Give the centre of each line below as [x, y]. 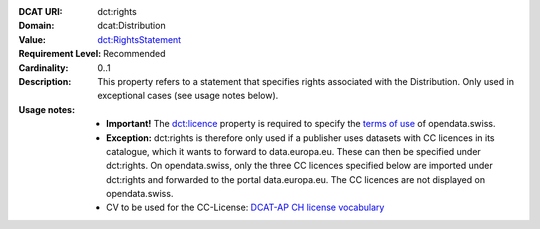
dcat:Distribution [131, 26]
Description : [45, 81]
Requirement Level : [60, 54]
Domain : [36, 26]
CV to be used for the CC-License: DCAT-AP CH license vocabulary [245, 207]
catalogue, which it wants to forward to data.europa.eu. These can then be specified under [294, 151]
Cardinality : [43, 67]
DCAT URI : [41, 11]
